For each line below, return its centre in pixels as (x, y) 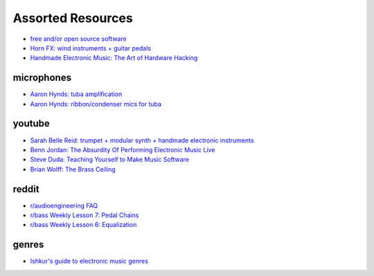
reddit (26, 189)
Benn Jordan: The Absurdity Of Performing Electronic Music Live (123, 149)
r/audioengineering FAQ (64, 205)
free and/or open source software (79, 39)
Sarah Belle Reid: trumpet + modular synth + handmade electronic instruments (142, 140)
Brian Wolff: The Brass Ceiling (73, 169)
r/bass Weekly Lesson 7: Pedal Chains (84, 215)
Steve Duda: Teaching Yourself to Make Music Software (110, 160)
